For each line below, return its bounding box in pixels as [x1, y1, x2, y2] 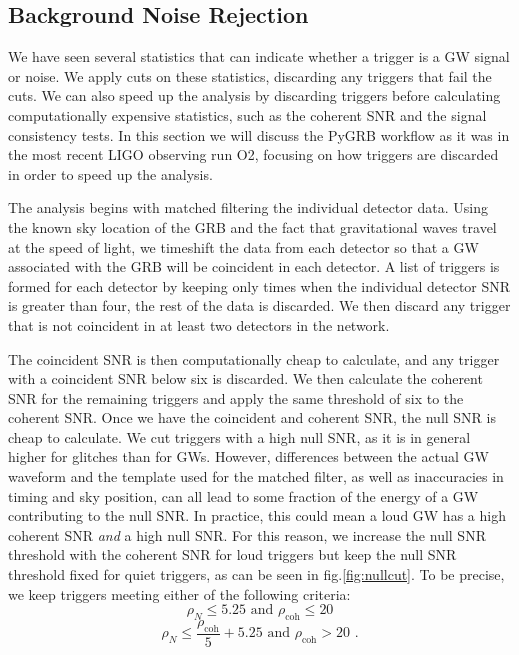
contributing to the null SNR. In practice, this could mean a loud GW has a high [8, 505, 506, 526]
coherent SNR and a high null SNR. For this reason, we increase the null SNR [8, 524, 486, 545]
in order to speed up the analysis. [8, 163, 213, 184]
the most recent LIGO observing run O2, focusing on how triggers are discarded [8, 144, 499, 165]
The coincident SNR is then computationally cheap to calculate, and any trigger [8, 348, 500, 369]
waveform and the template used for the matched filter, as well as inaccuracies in [8, 466, 504, 487]
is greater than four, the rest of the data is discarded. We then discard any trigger [8, 295, 511, 316]
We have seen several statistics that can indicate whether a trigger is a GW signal [8, 46, 510, 67]
